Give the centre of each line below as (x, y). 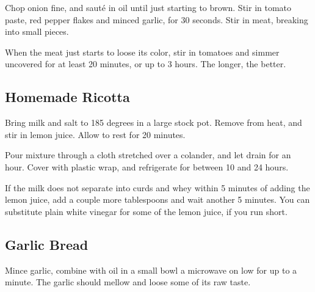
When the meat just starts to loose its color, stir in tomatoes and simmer (142, 52)
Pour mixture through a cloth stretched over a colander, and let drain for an (148, 155)
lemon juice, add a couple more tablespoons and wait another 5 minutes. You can (157, 199)
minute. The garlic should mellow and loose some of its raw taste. (128, 282)
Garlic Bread (47, 244)
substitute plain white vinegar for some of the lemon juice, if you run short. (146, 211)
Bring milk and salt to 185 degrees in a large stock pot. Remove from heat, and (154, 122)
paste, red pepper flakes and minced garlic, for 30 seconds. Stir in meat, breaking (157, 19)
